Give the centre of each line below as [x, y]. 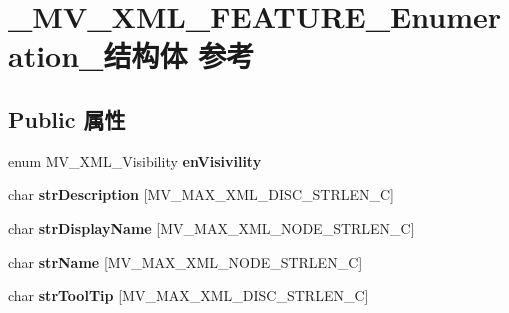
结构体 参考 [179, 55]
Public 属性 [67, 118]
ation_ [56, 55]
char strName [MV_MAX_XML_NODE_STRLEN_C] [185, 261]
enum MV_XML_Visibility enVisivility [135, 160]
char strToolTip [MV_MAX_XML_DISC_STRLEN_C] [188, 295]
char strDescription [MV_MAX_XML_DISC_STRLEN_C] [201, 194]
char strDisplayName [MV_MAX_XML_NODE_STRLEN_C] [211, 227]
